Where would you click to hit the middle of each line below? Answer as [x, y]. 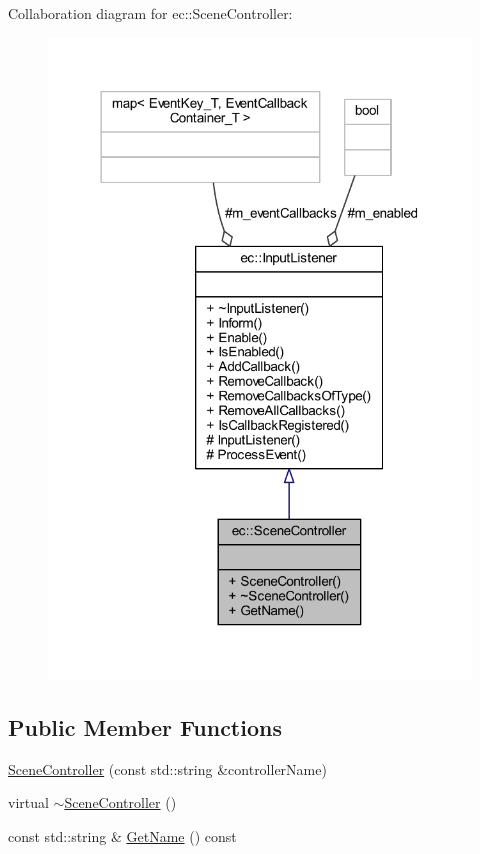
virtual [28, 802]
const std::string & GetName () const [122, 836]
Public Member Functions [145, 727]
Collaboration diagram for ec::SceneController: [150, 13]
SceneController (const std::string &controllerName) [167, 768]
